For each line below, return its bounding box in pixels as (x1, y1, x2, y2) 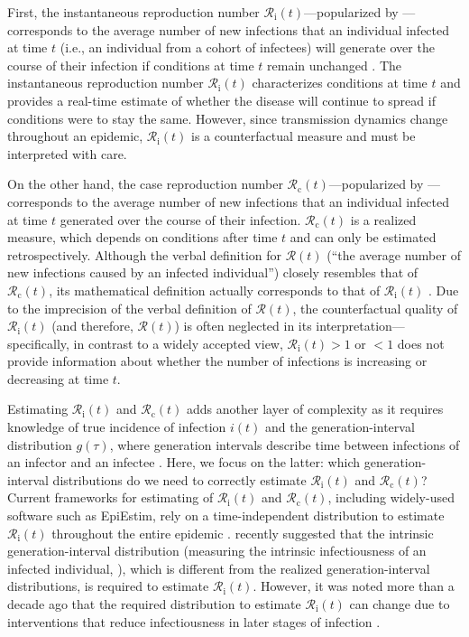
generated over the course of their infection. (60, 210, 301, 229)
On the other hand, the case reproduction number (7, 174, 283, 193)
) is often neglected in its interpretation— (174, 316, 405, 335)
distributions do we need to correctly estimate (52, 470, 307, 489)
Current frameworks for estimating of (7, 488, 214, 507)
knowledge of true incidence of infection (7, 417, 226, 436)
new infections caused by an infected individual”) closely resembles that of (7, 263, 418, 282)
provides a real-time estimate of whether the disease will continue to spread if (7, 90, 436, 109)
